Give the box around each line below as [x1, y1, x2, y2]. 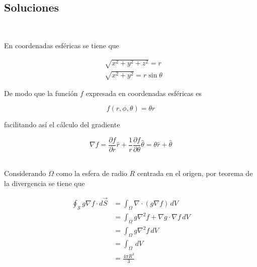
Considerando [4, 168, 46, 179]
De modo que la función [4, 87, 78, 98]
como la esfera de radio [56, 168, 127, 179]
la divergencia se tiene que [4, 177, 85, 188]
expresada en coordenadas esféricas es [85, 87, 202, 98]
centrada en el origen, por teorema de [137, 168, 253, 179]
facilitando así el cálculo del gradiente [4, 119, 120, 130]
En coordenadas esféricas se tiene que [4, 40, 119, 50]
